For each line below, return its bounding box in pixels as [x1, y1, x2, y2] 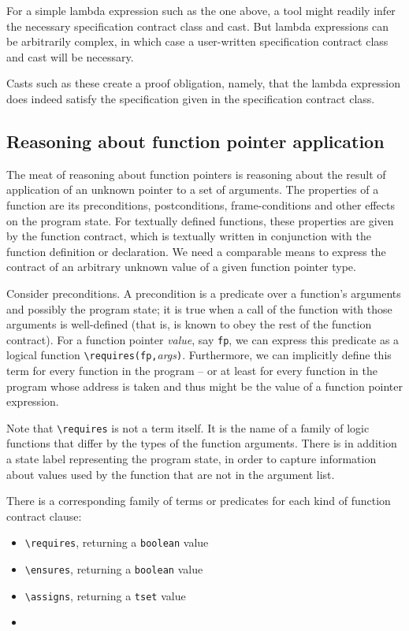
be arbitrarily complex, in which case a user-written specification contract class [6, 33, 389, 50]
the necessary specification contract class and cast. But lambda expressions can [6, 17, 389, 34]
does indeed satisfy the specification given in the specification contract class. [6, 90, 375, 106]
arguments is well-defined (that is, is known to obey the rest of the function [6, 316, 372, 332]
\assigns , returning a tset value [24, 587, 186, 603]
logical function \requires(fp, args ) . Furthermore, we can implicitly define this [6, 347, 392, 363]
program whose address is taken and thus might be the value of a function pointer [6, 377, 403, 394]
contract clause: [6, 507, 82, 524]
